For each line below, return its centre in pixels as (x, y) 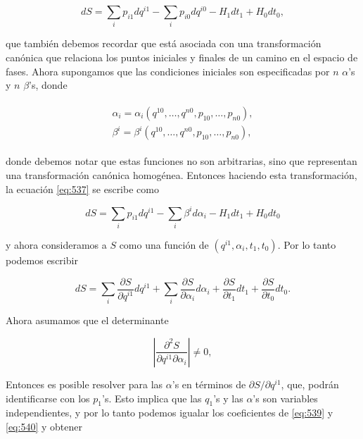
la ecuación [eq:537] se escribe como (82, 188)
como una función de (164, 244)
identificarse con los (48, 398)
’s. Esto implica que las (152, 398)
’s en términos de (209, 384)
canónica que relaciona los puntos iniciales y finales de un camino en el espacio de (182, 57)
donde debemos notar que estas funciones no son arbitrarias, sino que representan (181, 161)
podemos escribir (42, 260)
